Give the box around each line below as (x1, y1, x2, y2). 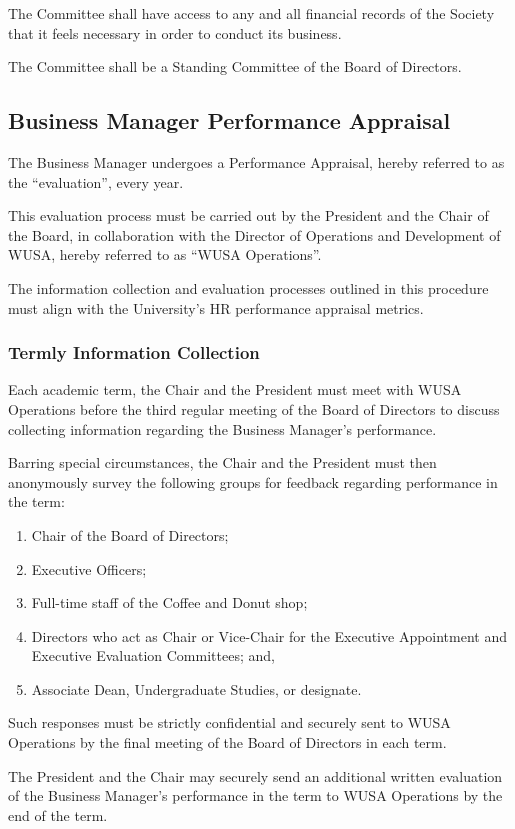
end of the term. (8, 804, 108, 825)
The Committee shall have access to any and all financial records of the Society (8, 3, 495, 23)
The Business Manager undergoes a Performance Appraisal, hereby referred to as (8, 151, 505, 172)
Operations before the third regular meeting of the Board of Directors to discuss (8, 398, 500, 419)
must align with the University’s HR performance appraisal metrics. (8, 297, 424, 318)
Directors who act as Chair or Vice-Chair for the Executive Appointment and (31, 625, 508, 646)
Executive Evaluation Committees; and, (31, 645, 275, 666)
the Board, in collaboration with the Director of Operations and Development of (8, 224, 501, 245)
